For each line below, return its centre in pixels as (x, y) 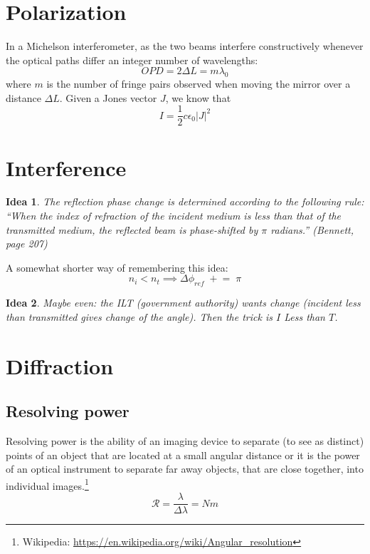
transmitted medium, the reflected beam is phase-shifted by (132, 229)
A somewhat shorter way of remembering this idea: (117, 267)
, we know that (198, 97)
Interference (66, 167)
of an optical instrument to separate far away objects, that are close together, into (185, 469)
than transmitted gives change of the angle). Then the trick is (139, 316)
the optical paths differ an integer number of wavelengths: (132, 60)
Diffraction (60, 365)
